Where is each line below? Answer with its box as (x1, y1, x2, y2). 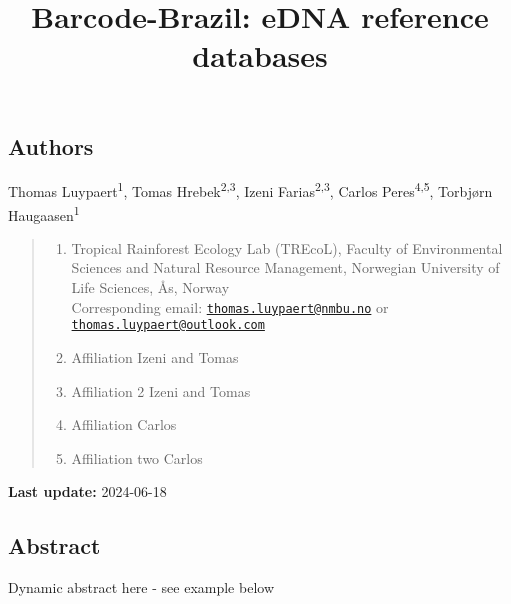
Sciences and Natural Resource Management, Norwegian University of (71, 257, 500, 278)
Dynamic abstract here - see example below (8, 577, 274, 598)
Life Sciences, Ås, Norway (71, 277, 230, 298)
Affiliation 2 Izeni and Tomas (71, 380, 251, 401)
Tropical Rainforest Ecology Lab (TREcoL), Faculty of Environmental (71, 237, 503, 258)
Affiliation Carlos (71, 414, 177, 435)
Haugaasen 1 (8, 201, 80, 225)
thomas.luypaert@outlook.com (71, 318, 265, 333)
